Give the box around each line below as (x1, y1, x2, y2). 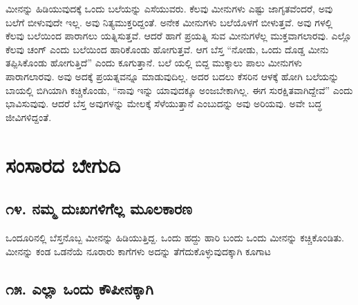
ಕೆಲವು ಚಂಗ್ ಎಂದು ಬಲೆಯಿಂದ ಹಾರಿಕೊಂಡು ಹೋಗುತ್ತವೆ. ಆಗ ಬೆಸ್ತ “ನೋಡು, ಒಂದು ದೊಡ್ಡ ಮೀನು (6, 41, 329, 56)
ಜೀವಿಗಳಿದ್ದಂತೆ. (6, 109, 52, 124)
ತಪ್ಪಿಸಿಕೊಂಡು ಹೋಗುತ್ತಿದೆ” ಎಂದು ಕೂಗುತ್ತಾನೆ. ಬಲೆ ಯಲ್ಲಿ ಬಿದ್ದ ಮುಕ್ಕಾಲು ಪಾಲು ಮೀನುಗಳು (6, 55, 303, 70)
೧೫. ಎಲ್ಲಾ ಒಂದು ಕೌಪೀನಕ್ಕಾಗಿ (6, 277, 153, 299)
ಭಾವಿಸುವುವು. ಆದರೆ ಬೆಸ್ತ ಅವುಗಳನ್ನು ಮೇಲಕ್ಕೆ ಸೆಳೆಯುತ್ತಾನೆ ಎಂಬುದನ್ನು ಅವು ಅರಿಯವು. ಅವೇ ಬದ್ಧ (6, 96, 322, 111)
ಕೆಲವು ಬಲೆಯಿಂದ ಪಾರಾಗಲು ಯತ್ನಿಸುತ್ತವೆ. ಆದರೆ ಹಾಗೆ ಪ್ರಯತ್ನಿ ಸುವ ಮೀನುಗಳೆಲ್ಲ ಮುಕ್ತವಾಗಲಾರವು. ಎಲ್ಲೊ (6, 28, 352, 43)
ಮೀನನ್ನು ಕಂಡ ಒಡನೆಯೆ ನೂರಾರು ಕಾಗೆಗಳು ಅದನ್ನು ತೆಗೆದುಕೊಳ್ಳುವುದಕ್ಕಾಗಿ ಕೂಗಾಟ (6, 243, 271, 258)
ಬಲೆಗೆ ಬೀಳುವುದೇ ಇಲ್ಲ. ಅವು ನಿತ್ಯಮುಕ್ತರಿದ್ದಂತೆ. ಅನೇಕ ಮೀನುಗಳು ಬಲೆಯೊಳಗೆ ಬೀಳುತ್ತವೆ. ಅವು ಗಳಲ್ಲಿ (6, 15, 333, 29)
